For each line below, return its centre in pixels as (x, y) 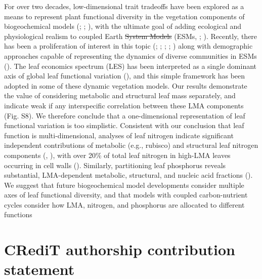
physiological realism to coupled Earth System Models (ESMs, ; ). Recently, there (131, 36)
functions (18, 214)
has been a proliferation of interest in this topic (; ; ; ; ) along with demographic (128, 46)
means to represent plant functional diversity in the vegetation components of (124, 16)
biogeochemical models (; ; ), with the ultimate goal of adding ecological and (123, 26)
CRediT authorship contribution (120, 249)
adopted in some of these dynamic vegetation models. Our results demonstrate (126, 85)
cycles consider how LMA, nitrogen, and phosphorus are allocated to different (124, 204)
